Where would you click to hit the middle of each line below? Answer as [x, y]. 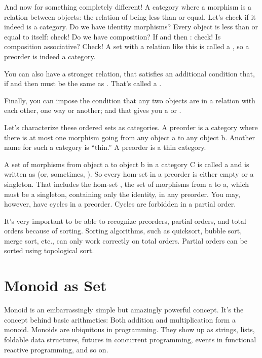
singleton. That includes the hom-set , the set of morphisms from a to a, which [127, 184]
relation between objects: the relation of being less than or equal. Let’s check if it [130, 16]
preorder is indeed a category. [50, 56]
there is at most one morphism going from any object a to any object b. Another [130, 137]
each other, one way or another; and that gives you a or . [93, 110]
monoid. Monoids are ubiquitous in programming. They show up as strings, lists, [129, 329]
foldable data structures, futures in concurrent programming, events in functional [130, 339]
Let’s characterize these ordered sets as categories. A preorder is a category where [131, 127]
